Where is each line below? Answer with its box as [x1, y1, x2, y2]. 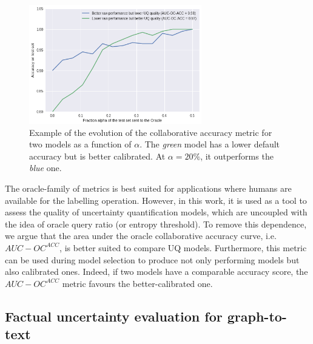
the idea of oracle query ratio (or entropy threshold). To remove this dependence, [5, 217, 307, 230]
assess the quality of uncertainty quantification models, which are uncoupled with [5, 206, 308, 218]
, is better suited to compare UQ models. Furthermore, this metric [59, 241, 307, 254]
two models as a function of [29, 138, 132, 150]
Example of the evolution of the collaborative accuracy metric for [29, 126, 272, 138]
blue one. [29, 161, 62, 174]
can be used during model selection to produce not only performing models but [5, 253, 300, 266]
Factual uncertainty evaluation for [5, 306, 223, 325]
